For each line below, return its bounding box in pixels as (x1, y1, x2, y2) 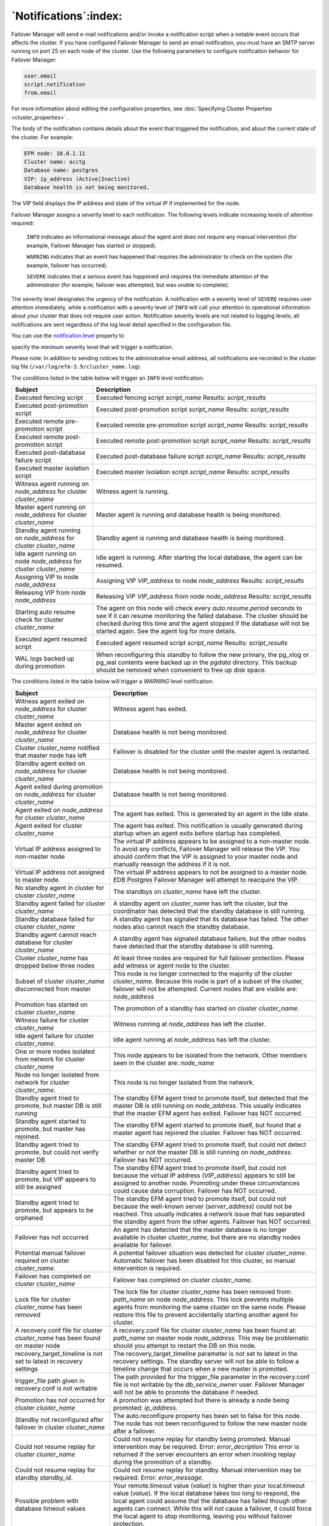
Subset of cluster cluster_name (15, 977, 105, 985)
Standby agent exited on (15, 759, 85, 767)
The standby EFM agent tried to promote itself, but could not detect (113, 1140, 306, 1149)
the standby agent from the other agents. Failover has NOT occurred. (113, 1217, 312, 1226)
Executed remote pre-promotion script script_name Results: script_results (96, 421, 308, 430)
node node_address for (15, 557, 82, 566)
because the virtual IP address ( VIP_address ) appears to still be (113, 1171, 295, 1179)
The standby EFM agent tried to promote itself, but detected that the (113, 1093, 309, 1102)
